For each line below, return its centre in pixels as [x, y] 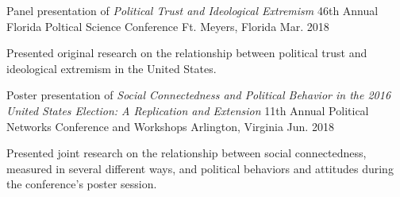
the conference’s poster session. [82, 184]
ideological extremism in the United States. [112, 68]
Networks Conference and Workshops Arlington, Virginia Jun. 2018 [170, 126]
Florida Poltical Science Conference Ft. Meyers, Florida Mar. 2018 [168, 26]
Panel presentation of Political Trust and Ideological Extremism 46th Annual [192, 10]
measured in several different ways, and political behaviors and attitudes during [200, 168]
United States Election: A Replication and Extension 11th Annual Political [188, 110]
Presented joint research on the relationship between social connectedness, [187, 153]
